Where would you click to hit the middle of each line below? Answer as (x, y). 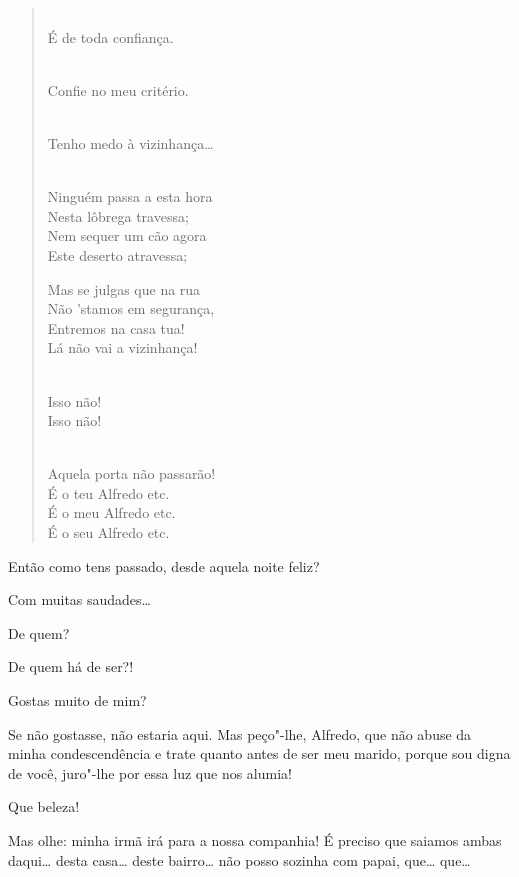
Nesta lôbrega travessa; (118, 215)
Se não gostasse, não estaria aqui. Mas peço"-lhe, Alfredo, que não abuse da (240, 733)
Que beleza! (44, 806)
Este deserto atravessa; (117, 254)
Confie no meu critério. (118, 89)
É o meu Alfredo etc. (111, 512)
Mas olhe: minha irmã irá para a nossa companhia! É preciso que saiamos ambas (255, 840)
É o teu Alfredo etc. (108, 492)
